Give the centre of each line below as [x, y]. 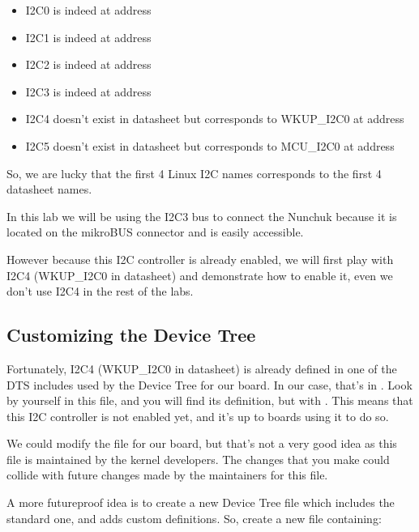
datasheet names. [49, 189]
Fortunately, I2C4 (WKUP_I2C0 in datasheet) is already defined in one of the [202, 368]
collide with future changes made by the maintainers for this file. [167, 475]
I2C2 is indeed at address [88, 64]
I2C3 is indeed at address [88, 91]
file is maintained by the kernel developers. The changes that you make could [198, 459]
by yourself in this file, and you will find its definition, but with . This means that [210, 400]
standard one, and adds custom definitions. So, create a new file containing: [194, 518]
